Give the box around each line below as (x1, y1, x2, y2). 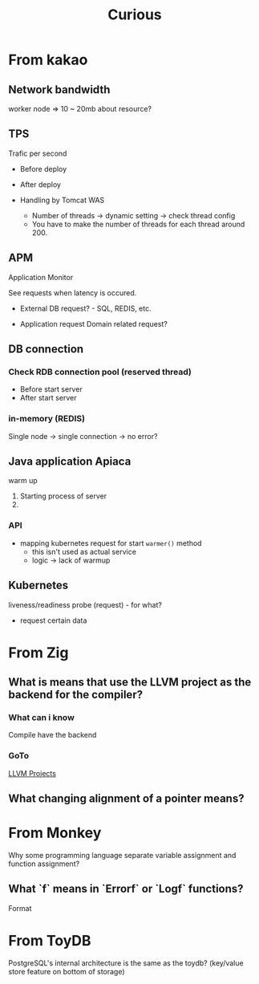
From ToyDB (8, 932, 91, 950)
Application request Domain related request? (19, 319, 168, 328)
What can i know (8, 712, 75, 723)
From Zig (8, 644, 69, 661)
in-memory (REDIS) (8, 413, 86, 425)
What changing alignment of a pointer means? (8, 792, 245, 806)
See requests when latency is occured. (8, 287, 137, 298)
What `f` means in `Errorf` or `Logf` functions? (8, 882, 244, 896)
